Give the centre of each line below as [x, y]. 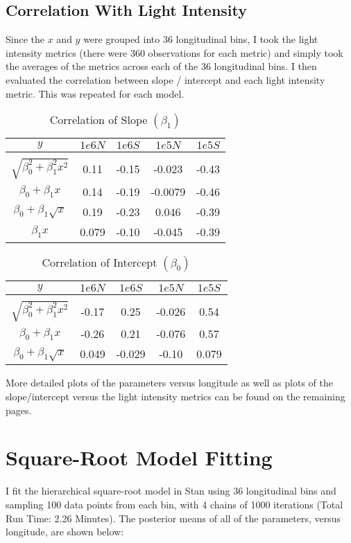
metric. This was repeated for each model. [95, 93]
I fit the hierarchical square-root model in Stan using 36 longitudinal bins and [171, 491]
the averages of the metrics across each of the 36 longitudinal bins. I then [161, 66]
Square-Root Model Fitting [139, 457]
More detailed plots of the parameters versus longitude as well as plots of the [169, 383]
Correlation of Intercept [100, 262]
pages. [19, 410]
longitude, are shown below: [65, 532]
